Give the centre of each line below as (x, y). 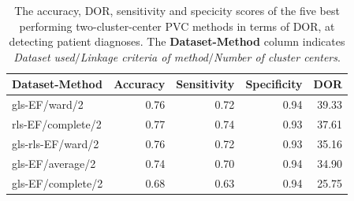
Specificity (274, 84)
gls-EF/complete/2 (58, 182)
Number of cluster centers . (277, 56)
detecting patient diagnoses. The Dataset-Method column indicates (177, 41)
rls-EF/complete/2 (57, 124)
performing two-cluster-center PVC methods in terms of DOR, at (177, 26)
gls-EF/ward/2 (48, 104)
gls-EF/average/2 (54, 163)
